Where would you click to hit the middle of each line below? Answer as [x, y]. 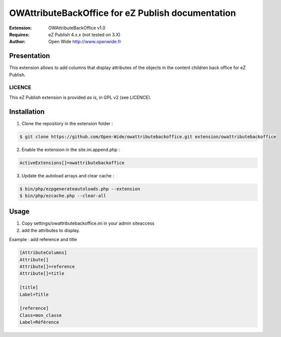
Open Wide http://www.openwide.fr [85, 42]
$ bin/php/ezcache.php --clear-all [63, 196]
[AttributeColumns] [43, 253]
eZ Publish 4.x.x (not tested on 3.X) [84, 34]
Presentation [30, 56]
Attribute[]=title [42, 274]
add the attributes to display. [51, 230]
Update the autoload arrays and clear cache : [68, 175]
